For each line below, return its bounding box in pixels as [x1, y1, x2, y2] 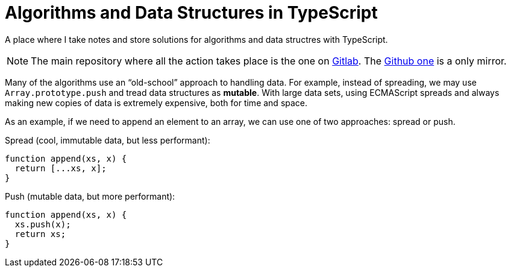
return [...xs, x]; [14, 163, 107, 173]
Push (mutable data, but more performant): [5, 191, 175, 201]
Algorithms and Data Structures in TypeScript [5, 2, 378, 23]
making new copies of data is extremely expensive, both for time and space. [5, 97, 308, 108]
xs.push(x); [14, 219, 71, 229]
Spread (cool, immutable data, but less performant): [5, 134, 210, 145]
